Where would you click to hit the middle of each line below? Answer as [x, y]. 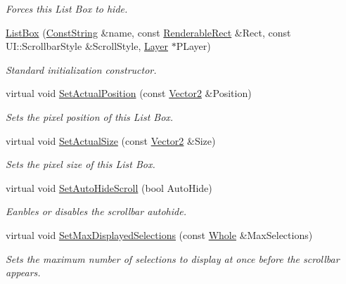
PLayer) [193, 46]
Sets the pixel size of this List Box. [81, 164]
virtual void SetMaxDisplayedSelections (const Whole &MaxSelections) [159, 234]
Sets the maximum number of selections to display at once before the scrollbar [173, 258]
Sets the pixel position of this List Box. [90, 116]
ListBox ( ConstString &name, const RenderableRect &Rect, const [148, 32]
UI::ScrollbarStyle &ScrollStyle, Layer [87, 46]
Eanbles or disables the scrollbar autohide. [96, 211]
